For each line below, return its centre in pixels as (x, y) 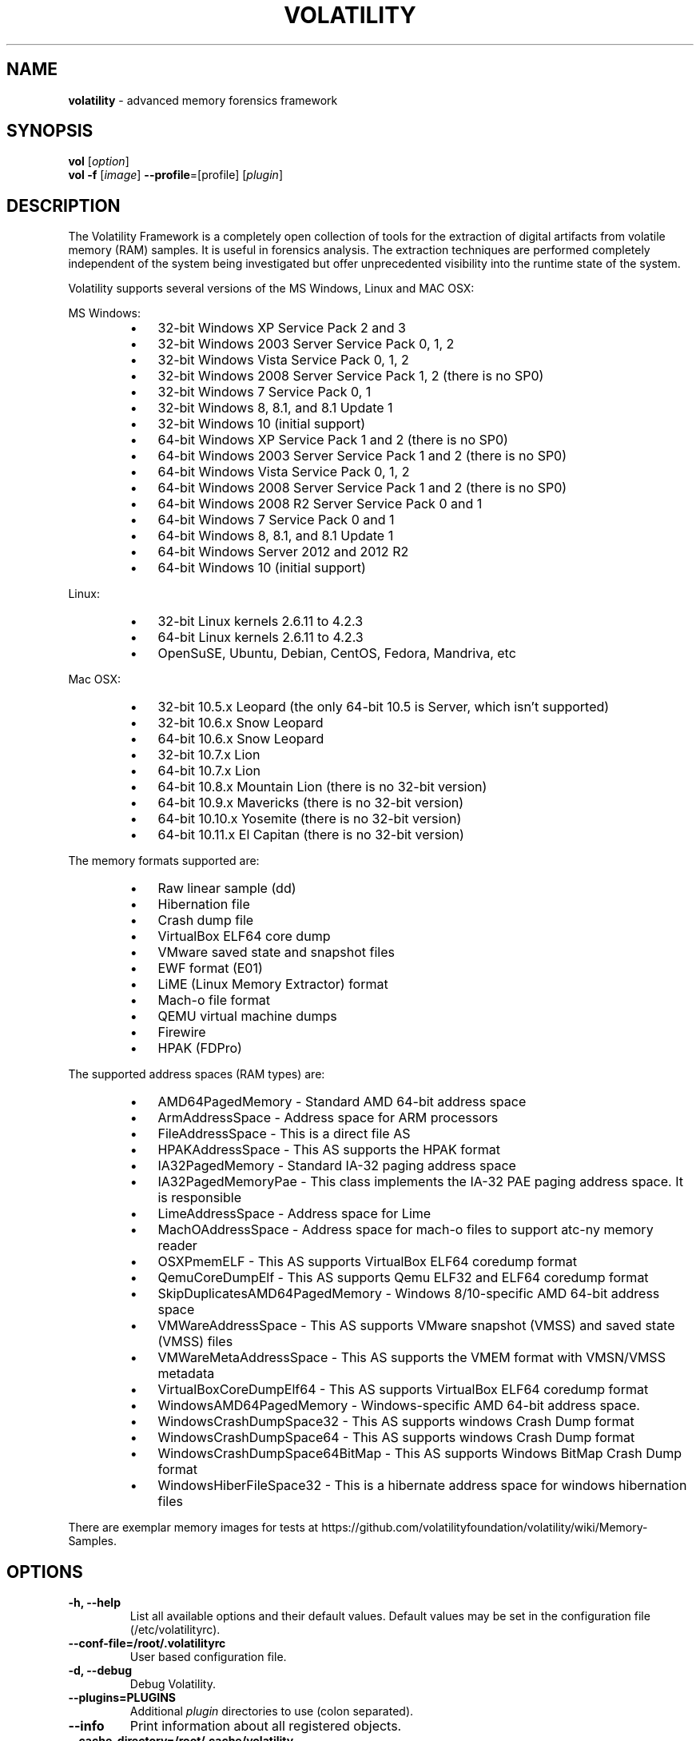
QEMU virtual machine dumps (247, 1016)
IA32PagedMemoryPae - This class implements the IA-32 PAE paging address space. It (420, 1182)
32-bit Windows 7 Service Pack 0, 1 (264, 392)
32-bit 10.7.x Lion (209, 755)
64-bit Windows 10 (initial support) (262, 568)
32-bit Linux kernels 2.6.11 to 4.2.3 (261, 622)
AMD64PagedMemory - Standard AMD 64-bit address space (342, 1102)
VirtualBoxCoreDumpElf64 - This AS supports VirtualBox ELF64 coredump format (403, 1390)
